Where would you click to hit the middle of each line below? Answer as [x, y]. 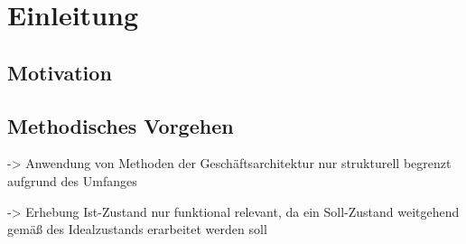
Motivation [60, 72]
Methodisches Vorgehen [121, 125]
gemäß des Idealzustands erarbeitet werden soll [137, 229]
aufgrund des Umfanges [72, 180]
